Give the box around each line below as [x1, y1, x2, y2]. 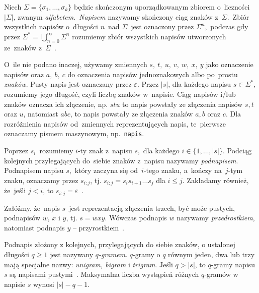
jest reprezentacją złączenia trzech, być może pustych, [69, 202, 235, 213]
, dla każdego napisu [168, 79, 231, 89]
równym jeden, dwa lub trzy [168, 249, 255, 260]
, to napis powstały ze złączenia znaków [70, 108, 193, 119]
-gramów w [204, 269, 238, 279]
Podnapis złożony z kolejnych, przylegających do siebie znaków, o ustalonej [4, 239, 235, 250]
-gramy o [133, 249, 160, 260]
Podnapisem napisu [4, 165, 64, 175]
